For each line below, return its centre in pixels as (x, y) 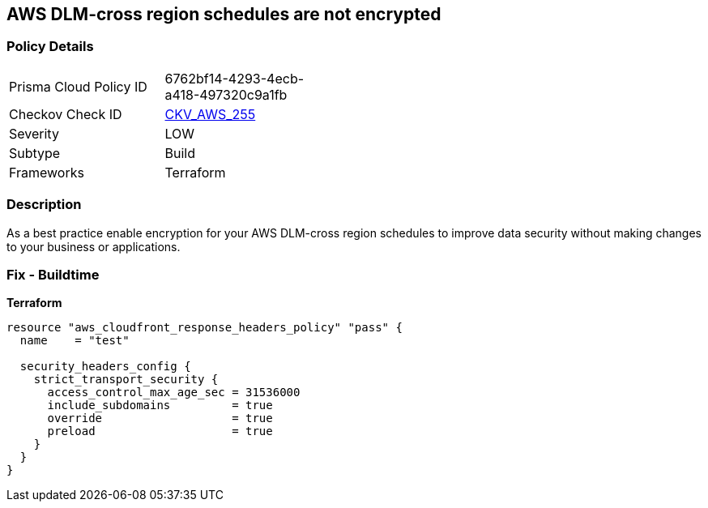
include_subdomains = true (160, 406)
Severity (34, 133)
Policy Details (50, 47)
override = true (160, 418)
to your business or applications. (94, 246)
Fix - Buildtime (53, 274)
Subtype (35, 153)
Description (44, 205)
